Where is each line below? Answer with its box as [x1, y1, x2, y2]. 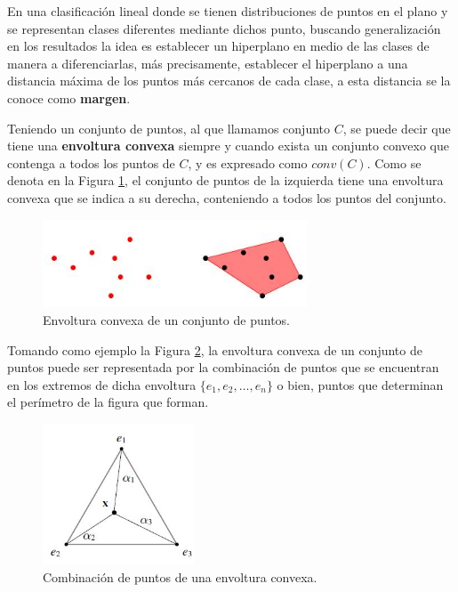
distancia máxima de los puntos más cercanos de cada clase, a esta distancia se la [7, 71, 451, 90]
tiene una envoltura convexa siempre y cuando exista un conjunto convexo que [7, 136, 449, 155]
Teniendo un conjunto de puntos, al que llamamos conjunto [7, 118, 331, 137]
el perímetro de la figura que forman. [7, 393, 209, 411]
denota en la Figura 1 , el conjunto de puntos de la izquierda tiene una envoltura [7, 171, 444, 190]
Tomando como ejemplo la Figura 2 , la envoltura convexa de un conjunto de [7, 340, 422, 359]
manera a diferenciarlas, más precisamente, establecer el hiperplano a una [7, 53, 408, 72]
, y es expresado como [188, 153, 308, 172]
